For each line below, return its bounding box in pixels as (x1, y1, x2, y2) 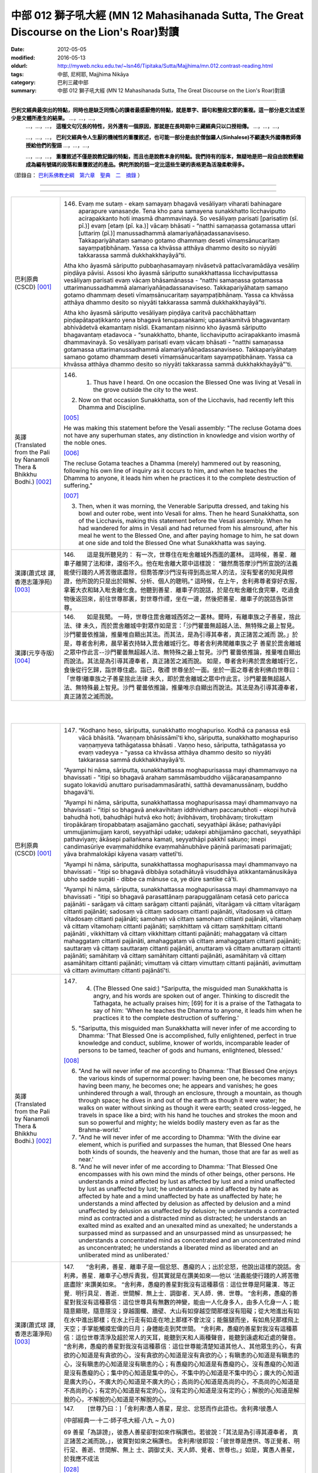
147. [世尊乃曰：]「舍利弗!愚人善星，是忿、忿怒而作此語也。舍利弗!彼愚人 (64, 1404, 279, 1412)
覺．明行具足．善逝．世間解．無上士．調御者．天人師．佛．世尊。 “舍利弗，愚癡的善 (64, 1289, 298, 1297)
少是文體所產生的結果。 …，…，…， (11, 115, 98, 122)
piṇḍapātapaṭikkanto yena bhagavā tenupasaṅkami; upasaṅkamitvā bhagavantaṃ (64, 316, 290, 324)
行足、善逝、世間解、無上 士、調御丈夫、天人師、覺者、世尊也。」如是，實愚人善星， (64, 1445, 299, 1454)
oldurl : (11, 62, 28, 70)
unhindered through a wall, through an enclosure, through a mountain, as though (78, 1089, 302, 1097)
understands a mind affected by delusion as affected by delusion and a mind (78, 1199, 291, 1207)
